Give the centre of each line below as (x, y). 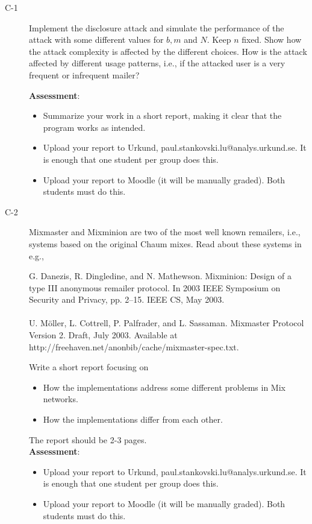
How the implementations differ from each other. (133, 419)
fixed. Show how (272, 39)
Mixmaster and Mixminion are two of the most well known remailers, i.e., (165, 232)
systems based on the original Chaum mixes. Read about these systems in (165, 243)
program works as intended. (94, 127)
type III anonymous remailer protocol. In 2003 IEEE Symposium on (155, 287)
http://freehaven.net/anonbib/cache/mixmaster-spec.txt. (134, 346)
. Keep (219, 39)
